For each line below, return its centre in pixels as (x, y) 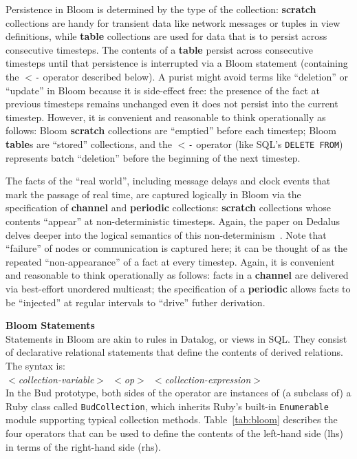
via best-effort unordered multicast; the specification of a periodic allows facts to (178, 288)
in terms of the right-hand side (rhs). (83, 446)
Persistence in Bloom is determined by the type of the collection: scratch (161, 9)
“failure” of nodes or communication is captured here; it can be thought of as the (176, 248)
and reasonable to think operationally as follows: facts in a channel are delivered (177, 275)
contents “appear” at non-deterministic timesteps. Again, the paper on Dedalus (173, 221)
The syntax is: (35, 365)
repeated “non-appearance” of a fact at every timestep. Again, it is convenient (170, 261)
